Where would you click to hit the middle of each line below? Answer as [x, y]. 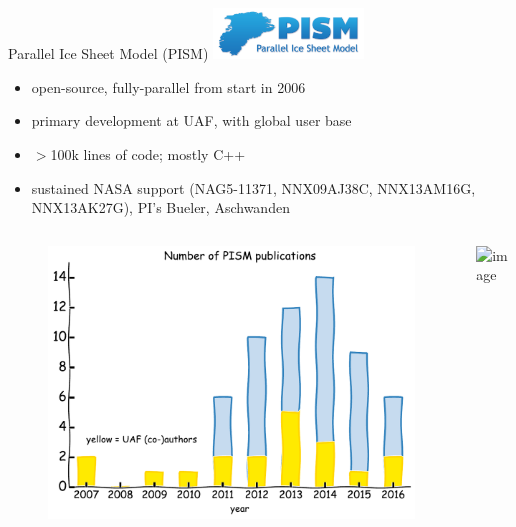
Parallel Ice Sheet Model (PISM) [108, 53]
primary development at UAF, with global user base [191, 120]
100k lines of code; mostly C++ [148, 154]
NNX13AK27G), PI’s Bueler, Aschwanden [160, 207]
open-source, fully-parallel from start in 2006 [168, 86]
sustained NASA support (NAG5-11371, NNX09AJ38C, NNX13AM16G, [253, 187]
